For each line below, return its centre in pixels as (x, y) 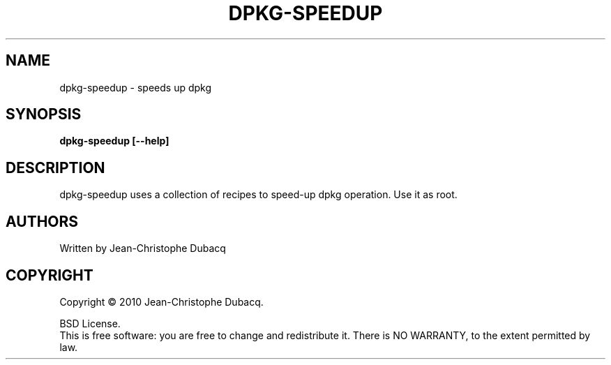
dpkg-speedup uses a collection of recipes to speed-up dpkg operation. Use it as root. (258, 195)
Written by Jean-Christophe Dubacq (143, 248)
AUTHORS (42, 221)
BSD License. (90, 323)
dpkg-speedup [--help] (114, 141)
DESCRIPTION (55, 167)
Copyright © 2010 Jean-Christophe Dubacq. (161, 301)
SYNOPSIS (44, 114)
